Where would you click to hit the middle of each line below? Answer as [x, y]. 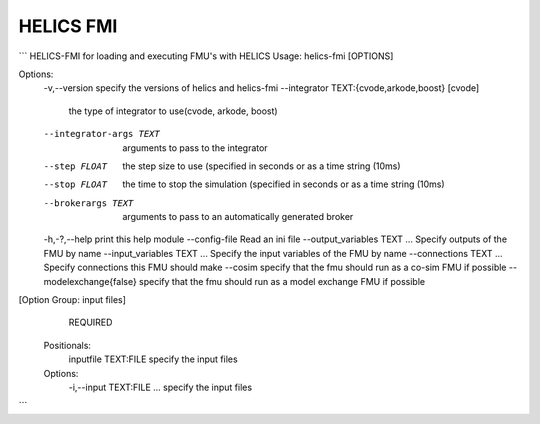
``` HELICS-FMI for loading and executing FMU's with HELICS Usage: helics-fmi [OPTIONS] [206, 56]
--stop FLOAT [75, 184]
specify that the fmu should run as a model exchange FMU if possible [281, 281]
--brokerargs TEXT [88, 203]
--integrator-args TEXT [101, 134]
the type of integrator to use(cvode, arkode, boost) [173, 111]
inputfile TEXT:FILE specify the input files [153, 359]
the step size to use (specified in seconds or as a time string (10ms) [261, 166]
